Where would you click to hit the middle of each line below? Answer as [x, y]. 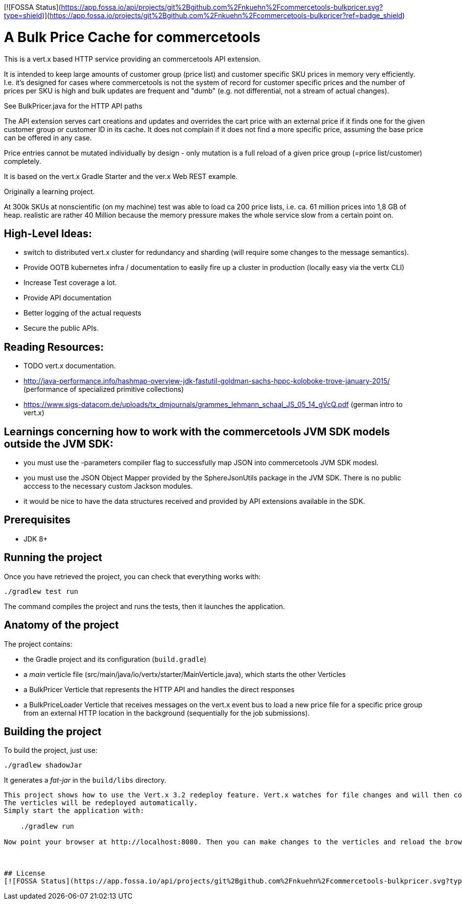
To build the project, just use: [51, 750]
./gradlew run [47, 826]
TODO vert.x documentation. [70, 366]
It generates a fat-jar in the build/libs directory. [85, 780]
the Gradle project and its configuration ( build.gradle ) [115, 659]
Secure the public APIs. [61, 328]
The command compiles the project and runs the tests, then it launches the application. [145, 606]
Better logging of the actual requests [82, 313]
